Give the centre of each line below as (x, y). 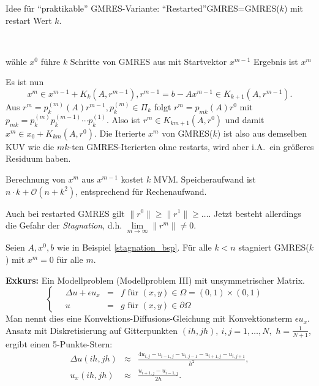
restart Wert (29, 20)
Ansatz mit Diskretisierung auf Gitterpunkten (92, 330)
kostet (132, 179)
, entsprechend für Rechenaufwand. (141, 191)
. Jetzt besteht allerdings (255, 213)
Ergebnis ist (276, 61)
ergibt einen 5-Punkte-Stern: (59, 343)
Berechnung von (36, 179)
